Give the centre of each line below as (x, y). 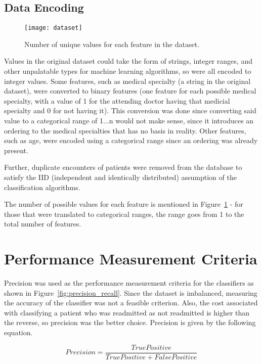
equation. (18, 332)
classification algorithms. (42, 187)
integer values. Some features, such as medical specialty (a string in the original (127, 81)
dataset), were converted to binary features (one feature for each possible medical (130, 91)
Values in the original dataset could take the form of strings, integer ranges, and (128, 61)
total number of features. (43, 224)
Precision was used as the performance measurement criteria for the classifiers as (129, 283)
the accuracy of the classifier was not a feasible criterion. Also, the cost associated (131, 303)
